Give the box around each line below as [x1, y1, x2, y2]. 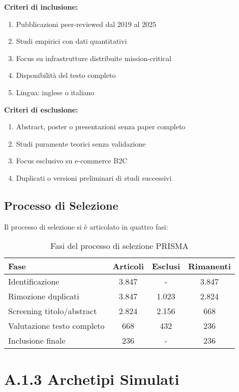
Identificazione [8, 275, 59, 288]
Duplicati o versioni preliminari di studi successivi [16, 172, 172, 183]
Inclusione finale [8, 334, 66, 347]
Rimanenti [188, 260, 231, 272]
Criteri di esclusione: [4, 104, 78, 115]
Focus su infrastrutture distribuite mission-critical [16, 52, 171, 63]
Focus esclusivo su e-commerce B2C [16, 155, 128, 166]
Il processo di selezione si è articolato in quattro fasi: [4, 221, 168, 232]
